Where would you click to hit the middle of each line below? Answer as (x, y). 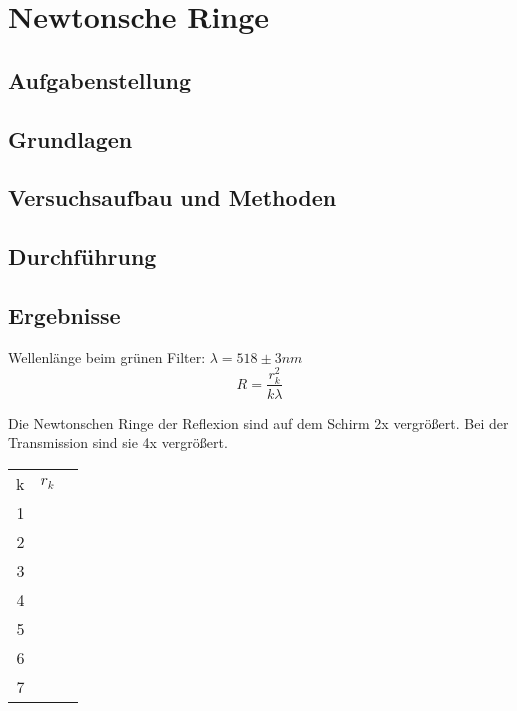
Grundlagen (70, 138)
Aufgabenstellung (100, 79)
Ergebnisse (64, 314)
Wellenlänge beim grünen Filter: (107, 356)
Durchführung (82, 256)
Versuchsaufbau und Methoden (172, 197)
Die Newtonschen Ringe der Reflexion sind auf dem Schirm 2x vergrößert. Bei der (258, 422)
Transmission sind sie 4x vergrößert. (118, 442)
